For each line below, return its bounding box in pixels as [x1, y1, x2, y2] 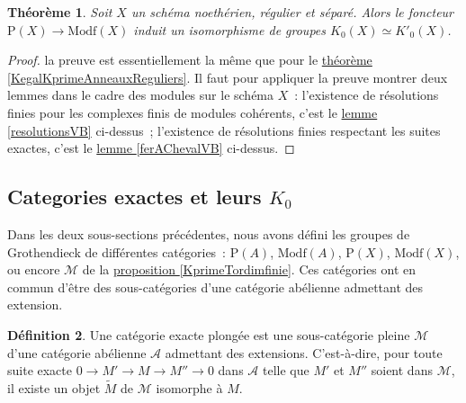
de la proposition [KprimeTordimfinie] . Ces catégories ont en [82, 260, 417, 279]
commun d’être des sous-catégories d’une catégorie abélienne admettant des [7, 277, 424, 296]
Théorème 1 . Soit [7, 3, 112, 21]
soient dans [371, 361, 433, 380]
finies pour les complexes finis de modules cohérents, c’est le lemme [7, 103, 378, 121]
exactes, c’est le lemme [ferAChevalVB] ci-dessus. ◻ [7, 139, 295, 157]
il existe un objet [7, 378, 101, 397]
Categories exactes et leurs [7, 183, 262, 210]
